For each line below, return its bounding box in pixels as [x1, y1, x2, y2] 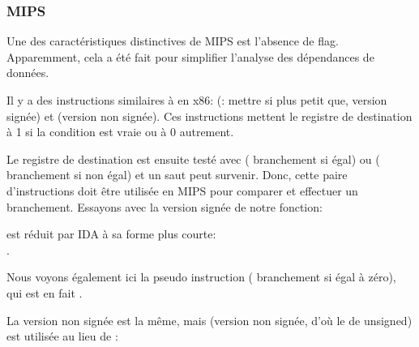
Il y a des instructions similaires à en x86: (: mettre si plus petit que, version [6, 92, 387, 108]
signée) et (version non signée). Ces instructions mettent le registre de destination [6, 107, 413, 124]
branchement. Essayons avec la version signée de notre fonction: [6, 198, 323, 215]
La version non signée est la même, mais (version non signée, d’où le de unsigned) [6, 311, 413, 328]
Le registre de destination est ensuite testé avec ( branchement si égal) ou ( [6, 150, 380, 167]
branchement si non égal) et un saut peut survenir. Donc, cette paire [6, 166, 348, 183]
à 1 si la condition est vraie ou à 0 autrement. [6, 123, 234, 140]
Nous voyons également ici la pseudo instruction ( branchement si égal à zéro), [6, 268, 396, 285]
